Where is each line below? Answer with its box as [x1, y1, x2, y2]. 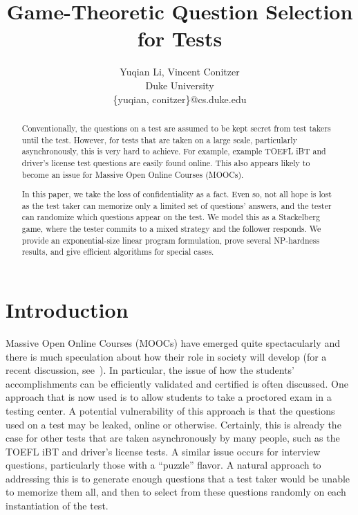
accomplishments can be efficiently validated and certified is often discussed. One [6, 376, 348, 390]
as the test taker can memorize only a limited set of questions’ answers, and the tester [21, 199, 332, 211]
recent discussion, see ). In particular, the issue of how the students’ [6, 363, 294, 377]
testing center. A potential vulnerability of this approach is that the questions [6, 403, 335, 417]
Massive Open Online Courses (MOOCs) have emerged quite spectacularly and [6, 335, 340, 350]
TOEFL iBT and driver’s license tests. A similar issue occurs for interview [6, 444, 321, 458]
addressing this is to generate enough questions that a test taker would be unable [6, 471, 350, 485]
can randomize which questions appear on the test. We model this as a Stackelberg [21, 211, 320, 223]
